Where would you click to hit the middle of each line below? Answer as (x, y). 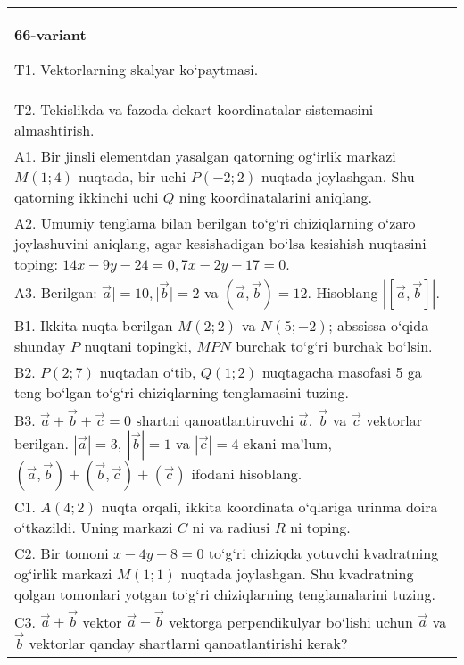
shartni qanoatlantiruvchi (215, 420)
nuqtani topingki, (138, 346)
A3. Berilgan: (56, 292)
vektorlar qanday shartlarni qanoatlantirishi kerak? (188, 643)
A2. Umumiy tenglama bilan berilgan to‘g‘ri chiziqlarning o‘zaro (215, 223)
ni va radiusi (231, 527)
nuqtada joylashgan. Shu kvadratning (297, 573)
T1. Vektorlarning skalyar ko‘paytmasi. (137, 69)
